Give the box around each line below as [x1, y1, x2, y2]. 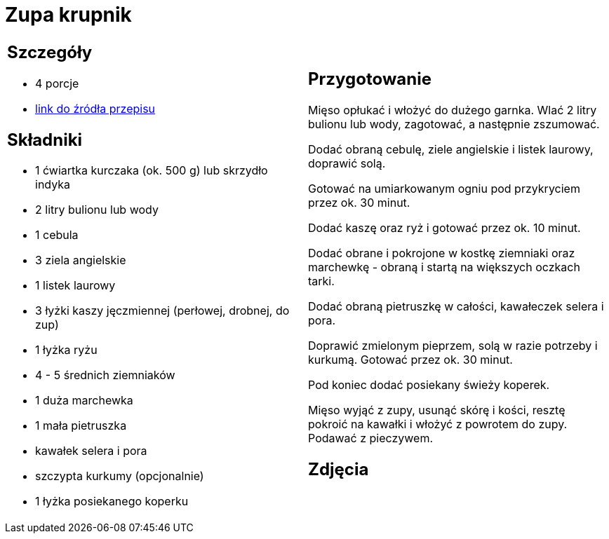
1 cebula [35, 228, 79, 243]
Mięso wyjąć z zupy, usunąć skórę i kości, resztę [308, 402, 565, 417]
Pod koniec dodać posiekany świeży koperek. [308, 377, 550, 392]
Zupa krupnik [5, 3, 132, 27]
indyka [35, 177, 71, 192]
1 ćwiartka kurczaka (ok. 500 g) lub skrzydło [35, 163, 268, 178]
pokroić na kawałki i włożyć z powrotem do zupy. [308, 416, 568, 431]
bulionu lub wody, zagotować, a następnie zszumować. [308, 116, 600, 131]
